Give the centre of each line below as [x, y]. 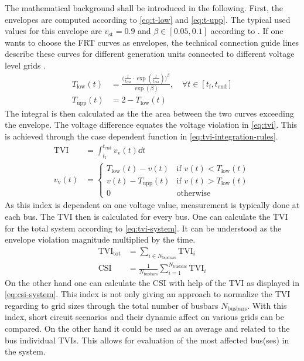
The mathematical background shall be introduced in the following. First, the [144, 8]
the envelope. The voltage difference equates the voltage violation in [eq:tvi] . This [151, 125]
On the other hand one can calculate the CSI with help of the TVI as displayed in [152, 282]
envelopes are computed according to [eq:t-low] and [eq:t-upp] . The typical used [148, 19]
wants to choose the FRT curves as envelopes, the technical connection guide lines [152, 42]
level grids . [25, 65]
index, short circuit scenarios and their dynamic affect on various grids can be [145, 317]
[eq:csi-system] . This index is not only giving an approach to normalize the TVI [148, 294]
